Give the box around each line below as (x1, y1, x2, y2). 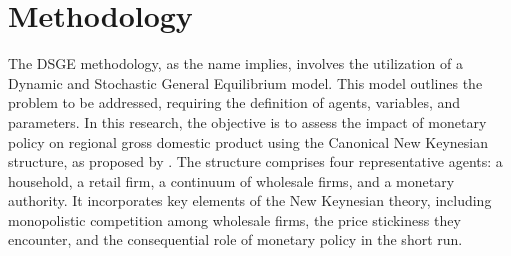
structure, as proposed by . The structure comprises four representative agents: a (8, 151, 503, 172)
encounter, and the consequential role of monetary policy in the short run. (8, 229, 463, 250)
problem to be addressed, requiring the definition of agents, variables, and (8, 92, 461, 113)
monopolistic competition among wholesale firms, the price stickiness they (8, 209, 461, 230)
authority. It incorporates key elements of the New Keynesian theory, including (8, 190, 492, 211)
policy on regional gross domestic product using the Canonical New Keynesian (8, 131, 489, 152)
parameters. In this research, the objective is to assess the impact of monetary (8, 111, 487, 132)
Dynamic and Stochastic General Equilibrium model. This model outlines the (8, 72, 483, 93)
